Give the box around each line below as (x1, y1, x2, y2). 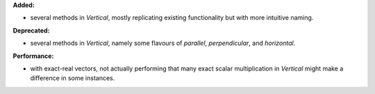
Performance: (12, 52, 54, 60)
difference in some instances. (30, 74, 115, 82)
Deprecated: (12, 26, 50, 35)
